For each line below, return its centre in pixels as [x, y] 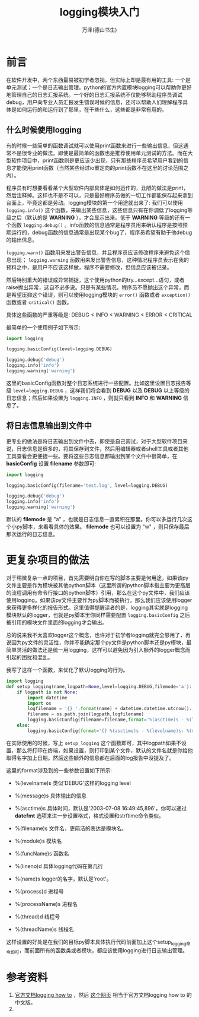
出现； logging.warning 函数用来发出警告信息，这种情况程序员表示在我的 [100, 259]
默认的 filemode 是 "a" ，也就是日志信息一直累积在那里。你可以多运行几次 [97, 519]
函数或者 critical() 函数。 [39, 302]
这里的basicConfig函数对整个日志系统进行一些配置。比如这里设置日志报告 [96, 383]
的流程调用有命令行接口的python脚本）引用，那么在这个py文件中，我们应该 [98, 593]
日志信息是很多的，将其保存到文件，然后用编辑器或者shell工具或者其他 [102, 448]
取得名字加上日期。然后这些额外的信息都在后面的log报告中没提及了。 [90, 758]
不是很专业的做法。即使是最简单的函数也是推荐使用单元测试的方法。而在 [99, 153]
